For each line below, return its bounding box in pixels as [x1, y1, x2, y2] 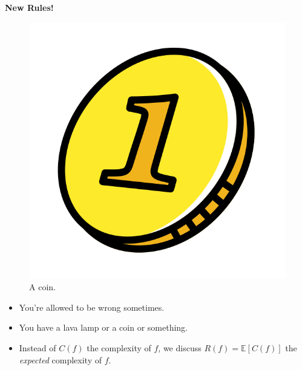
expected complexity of [19, 353, 102, 366]
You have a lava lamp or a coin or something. [19, 321, 188, 334]
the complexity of [87, 341, 151, 354]
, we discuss [158, 341, 202, 354]
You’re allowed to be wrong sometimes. [19, 300, 165, 313]
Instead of [19, 341, 56, 354]
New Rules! [5, 1, 54, 13]
